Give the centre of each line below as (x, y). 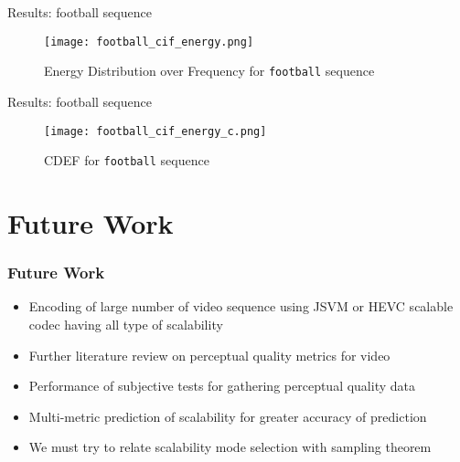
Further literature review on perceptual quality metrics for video (209, 355)
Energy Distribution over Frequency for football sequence (209, 71)
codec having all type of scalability (126, 324)
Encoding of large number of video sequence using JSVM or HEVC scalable (241, 306)
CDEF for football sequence (127, 160)
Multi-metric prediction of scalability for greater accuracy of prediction (228, 416)
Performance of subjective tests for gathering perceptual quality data (222, 386)
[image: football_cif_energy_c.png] (155, 131)
